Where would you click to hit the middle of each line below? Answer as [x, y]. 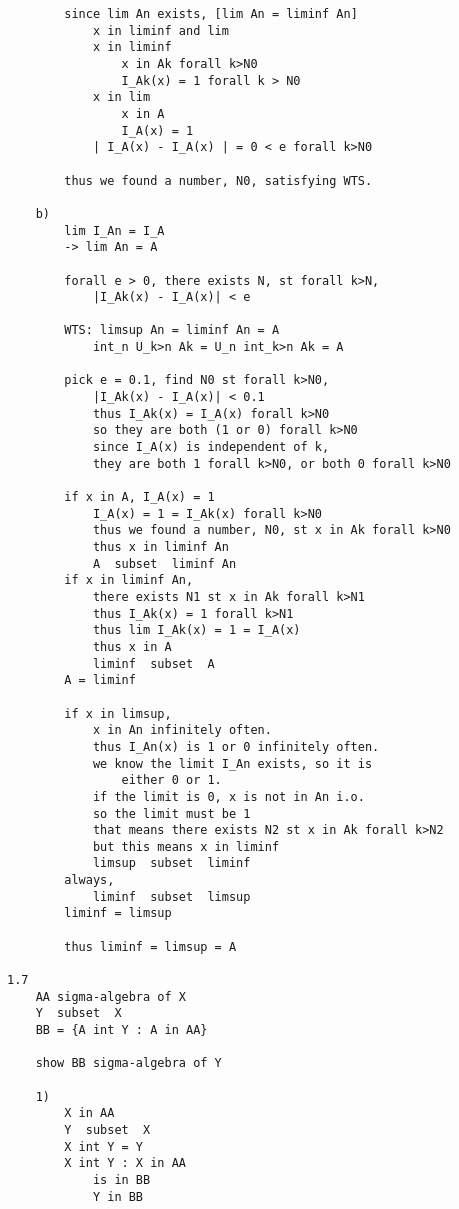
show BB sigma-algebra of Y [128, 1063]
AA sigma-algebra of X [110, 996]
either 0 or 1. [171, 780]
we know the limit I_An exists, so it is [232, 763]
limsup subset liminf [171, 863]
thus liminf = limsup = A [150, 946]
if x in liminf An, [129, 580]
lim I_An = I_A [114, 230]
